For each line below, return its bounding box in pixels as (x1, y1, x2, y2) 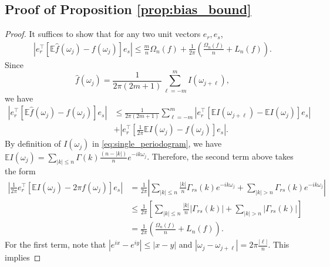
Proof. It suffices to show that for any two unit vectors (5, 28, 201, 40)
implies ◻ (5, 251, 41, 263)
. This (268, 238, 289, 251)
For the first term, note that (5, 238, 106, 251)
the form (5, 165, 36, 177)
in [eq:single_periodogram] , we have (92, 137, 222, 150)
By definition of (5, 137, 61, 150)
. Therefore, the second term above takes (147, 150, 294, 163)
